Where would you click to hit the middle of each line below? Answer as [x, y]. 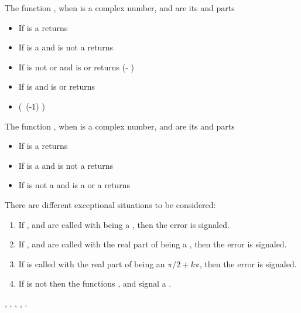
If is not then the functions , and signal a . [95, 283]
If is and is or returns [57, 86]
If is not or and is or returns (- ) [76, 67]
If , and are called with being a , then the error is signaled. [124, 224]
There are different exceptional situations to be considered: [110, 204]
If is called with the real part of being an [92, 263]
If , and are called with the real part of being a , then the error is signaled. [153, 244]
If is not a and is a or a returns [74, 185]
